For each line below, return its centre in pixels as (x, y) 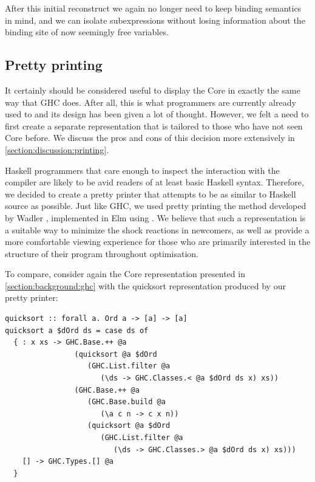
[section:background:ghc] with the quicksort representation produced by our (145, 285)
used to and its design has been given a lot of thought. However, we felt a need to (157, 114)
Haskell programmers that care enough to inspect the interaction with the (142, 170)
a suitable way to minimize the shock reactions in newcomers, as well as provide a (157, 229)
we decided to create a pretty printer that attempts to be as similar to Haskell (151, 194)
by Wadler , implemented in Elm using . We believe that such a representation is (155, 217)
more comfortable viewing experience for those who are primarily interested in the (158, 242)
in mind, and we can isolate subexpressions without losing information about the (155, 20)
